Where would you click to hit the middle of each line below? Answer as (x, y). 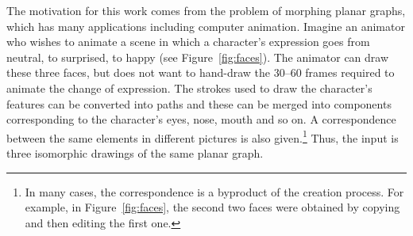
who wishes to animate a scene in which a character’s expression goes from (188, 42)
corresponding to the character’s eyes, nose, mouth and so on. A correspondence (201, 119)
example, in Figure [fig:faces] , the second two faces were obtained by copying (212, 207)
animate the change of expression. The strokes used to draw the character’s (189, 88)
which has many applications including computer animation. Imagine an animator (206, 26)
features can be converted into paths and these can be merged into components (199, 103)
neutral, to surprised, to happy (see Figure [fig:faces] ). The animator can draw (198, 57)
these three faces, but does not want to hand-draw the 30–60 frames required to (201, 72)
